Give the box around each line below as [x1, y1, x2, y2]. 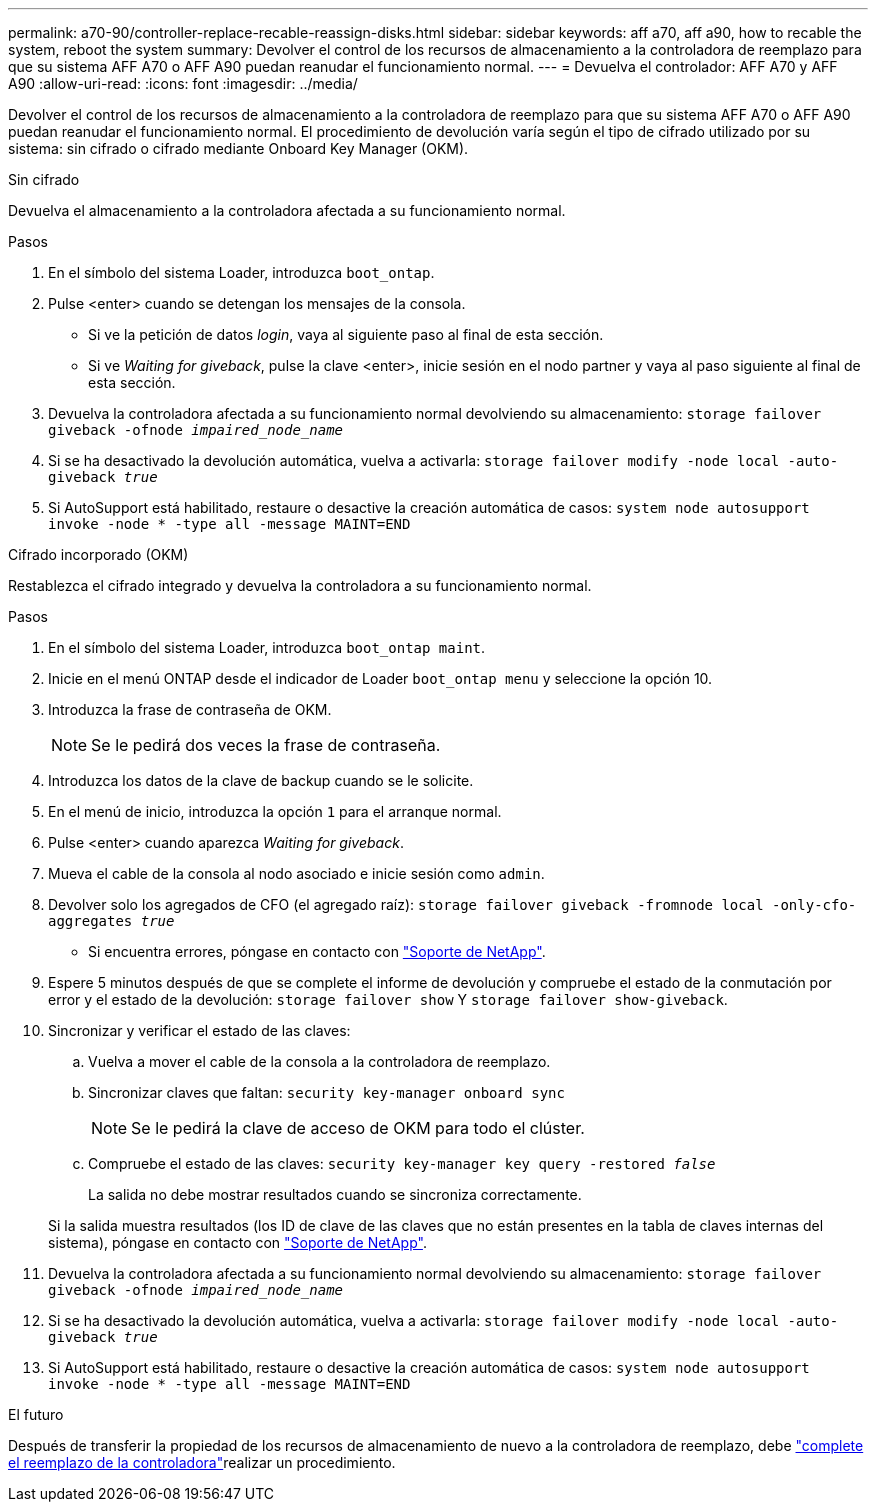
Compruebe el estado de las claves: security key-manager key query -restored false [88, 1155, 716, 1172]
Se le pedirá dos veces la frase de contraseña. [91, 735, 441, 755]
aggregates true [48, 913, 175, 929]
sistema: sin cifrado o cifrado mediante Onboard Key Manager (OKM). [8, 140, 469, 157]
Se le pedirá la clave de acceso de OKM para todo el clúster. [131, 1118, 585, 1138]
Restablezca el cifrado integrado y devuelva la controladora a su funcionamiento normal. [8, 577, 592, 594]
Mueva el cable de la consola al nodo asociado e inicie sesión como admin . [48, 865, 545, 882]
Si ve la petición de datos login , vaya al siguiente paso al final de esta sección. [88, 326, 604, 343]
